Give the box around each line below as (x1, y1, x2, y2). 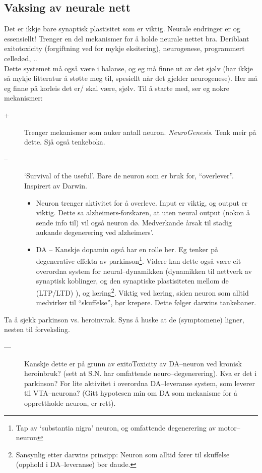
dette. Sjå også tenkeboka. (24, 136, 105, 147)
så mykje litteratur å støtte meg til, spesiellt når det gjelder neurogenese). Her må (4, 73, 258, 83)
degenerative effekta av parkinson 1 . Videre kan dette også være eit (36, 254, 241, 266)
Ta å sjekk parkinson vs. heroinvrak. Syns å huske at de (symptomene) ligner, (4, 314, 244, 324)
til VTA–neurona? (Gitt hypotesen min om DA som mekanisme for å (24, 388, 237, 398)
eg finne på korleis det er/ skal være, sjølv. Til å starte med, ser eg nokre (4, 82, 230, 93)
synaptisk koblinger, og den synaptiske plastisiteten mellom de (36, 275, 229, 286)
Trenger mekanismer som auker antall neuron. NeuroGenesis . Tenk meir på (24, 126, 256, 137)
